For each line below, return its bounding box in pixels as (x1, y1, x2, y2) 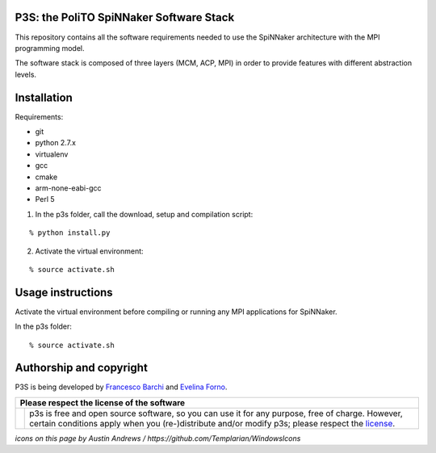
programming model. (15, 43, 85, 52)
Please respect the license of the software (19, 396, 186, 408)
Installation (15, 90, 73, 104)
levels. (15, 69, 36, 79)
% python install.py (29, 229, 111, 237)
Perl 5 (35, 195, 56, 204)
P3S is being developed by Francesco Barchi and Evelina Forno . (15, 382, 228, 392)
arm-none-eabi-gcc (35, 182, 102, 193)
